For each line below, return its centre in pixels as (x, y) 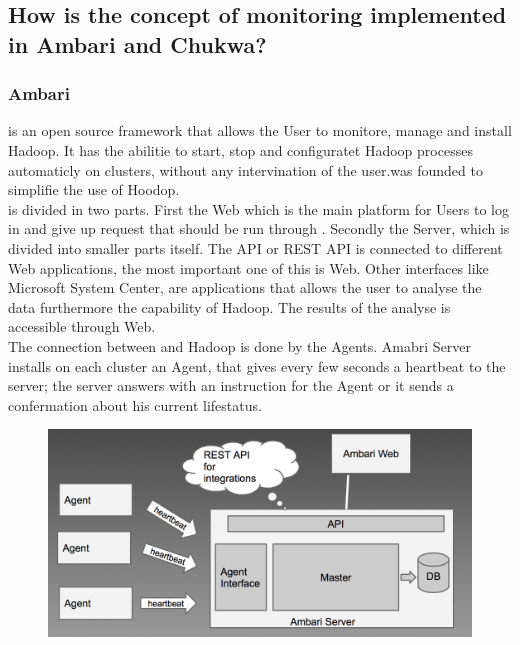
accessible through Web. (82, 326)
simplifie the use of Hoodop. (94, 189)
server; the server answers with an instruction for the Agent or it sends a (231, 385)
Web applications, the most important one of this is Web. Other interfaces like (248, 267)
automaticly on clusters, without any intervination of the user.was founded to (245, 169)
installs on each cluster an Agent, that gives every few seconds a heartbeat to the (257, 365)
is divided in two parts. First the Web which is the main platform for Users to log (258, 208)
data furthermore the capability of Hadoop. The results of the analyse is (229, 306)
